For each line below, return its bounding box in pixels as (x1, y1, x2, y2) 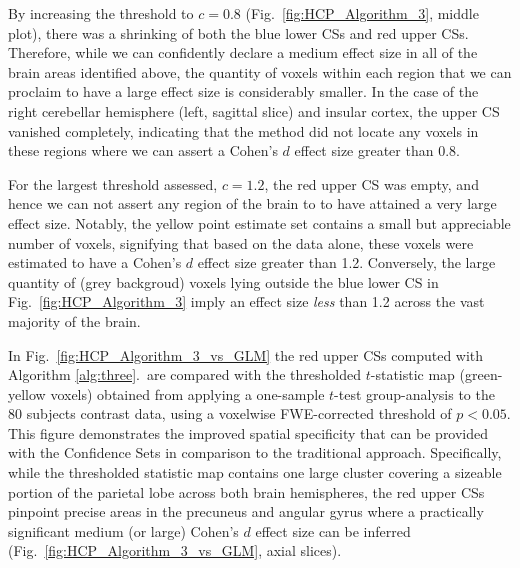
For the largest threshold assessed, (8, 173, 218, 194)
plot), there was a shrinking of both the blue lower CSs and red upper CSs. (8, 22, 469, 43)
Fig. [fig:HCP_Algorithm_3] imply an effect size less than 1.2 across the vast (8, 291, 485, 312)
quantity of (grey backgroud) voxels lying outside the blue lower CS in (8, 271, 439, 292)
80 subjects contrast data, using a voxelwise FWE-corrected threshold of (8, 403, 452, 424)
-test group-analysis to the (334, 383, 495, 404)
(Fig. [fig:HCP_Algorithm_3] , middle (245, 3, 479, 23)
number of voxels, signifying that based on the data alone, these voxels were (8, 232, 474, 253)
